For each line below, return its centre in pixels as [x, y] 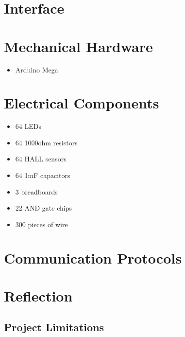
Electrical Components [82, 103]
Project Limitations [54, 327]
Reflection [38, 295]
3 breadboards [36, 191]
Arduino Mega [37, 69]
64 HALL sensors [41, 159]
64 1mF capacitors [43, 175]
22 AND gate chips [43, 208]
